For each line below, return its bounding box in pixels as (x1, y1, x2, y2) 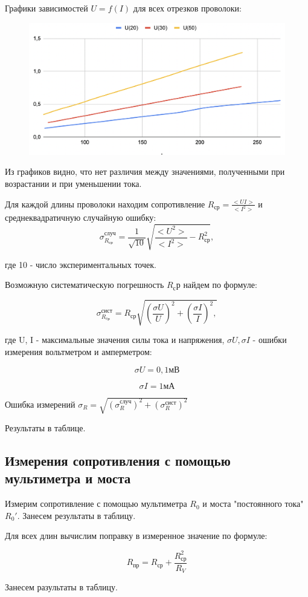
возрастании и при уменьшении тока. (5, 177, 142, 189)
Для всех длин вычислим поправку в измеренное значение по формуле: (5, 529, 268, 542)
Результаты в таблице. (5, 422, 86, 434)
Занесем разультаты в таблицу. (5, 581, 118, 593)
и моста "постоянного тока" (202, 497, 304, 510)
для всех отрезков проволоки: (133, 2, 242, 14)
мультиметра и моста (5, 469, 131, 488)
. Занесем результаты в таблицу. (17, 509, 136, 521)
